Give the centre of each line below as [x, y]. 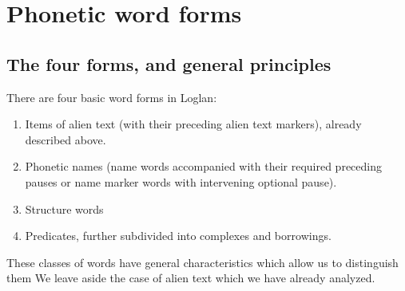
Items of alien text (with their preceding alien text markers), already [193, 124]
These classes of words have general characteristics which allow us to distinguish [202, 262]
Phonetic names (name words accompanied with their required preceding [204, 166]
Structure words [64, 208]
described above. [66, 139]
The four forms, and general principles [169, 63]
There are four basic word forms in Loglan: [112, 97]
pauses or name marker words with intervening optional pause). [181, 181]
